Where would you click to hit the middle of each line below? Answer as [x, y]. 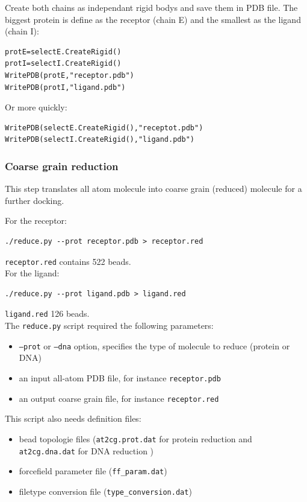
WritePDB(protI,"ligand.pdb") [65, 87]
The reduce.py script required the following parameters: [109, 326]
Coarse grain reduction [62, 166]
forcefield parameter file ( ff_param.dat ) [93, 471]
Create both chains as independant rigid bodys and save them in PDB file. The [151, 7]
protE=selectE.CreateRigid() [63, 52]
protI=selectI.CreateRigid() [63, 64]
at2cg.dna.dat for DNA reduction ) [86, 450]
